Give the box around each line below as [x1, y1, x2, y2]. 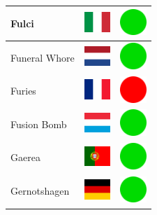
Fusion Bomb [10, 116, 67, 131]
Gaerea [10, 150, 40, 165]
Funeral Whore [10, 50, 75, 64]
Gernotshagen [10, 183, 70, 198]
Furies [10, 83, 36, 98]
